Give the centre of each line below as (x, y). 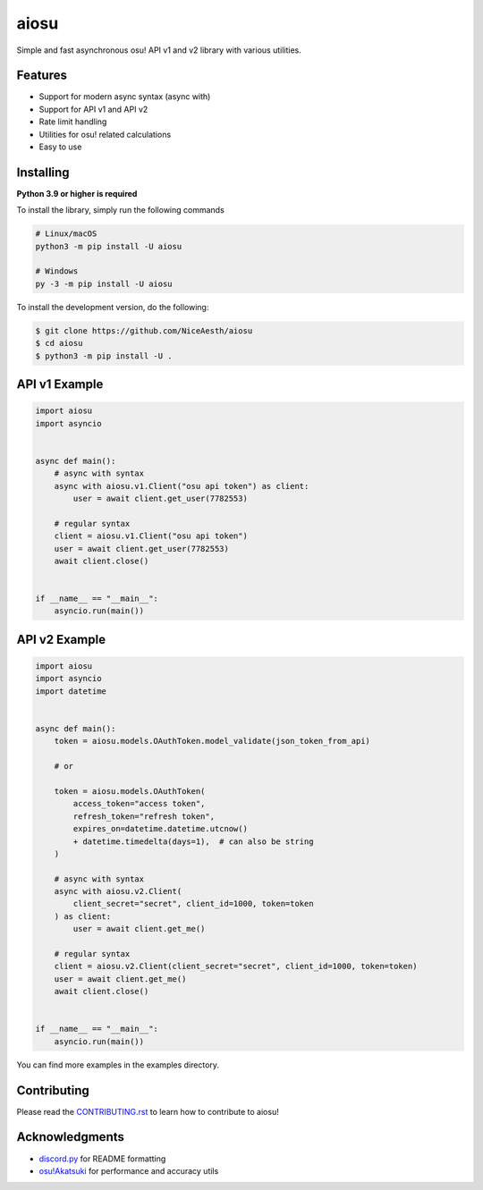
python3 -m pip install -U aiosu (109, 246)
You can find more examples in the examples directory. (118, 1065)
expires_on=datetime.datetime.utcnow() (160, 829)
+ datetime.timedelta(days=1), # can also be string (193, 841)
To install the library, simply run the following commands (121, 210)
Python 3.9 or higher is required (77, 193)
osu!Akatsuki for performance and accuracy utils (129, 1170)
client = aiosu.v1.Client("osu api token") (151, 536)
